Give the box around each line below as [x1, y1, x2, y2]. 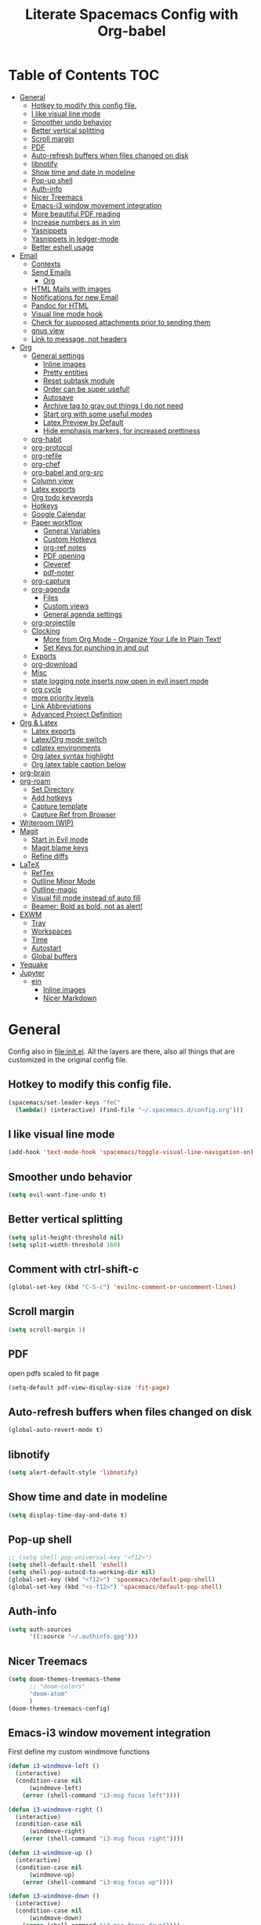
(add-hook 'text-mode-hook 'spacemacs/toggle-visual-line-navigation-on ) [8, 1149, 255, 1156]
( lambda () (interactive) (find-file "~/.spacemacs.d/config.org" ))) [15, 1105, 244, 1114]
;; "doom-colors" [28, 1682, 86, 1690]
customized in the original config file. [8, 1054, 128, 1065]
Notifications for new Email [31, 292, 119, 301]
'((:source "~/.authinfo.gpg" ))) [28, 1633, 139, 1641]
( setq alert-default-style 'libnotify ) [8, 1468, 139, 1477]
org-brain [19, 768, 51, 777]
